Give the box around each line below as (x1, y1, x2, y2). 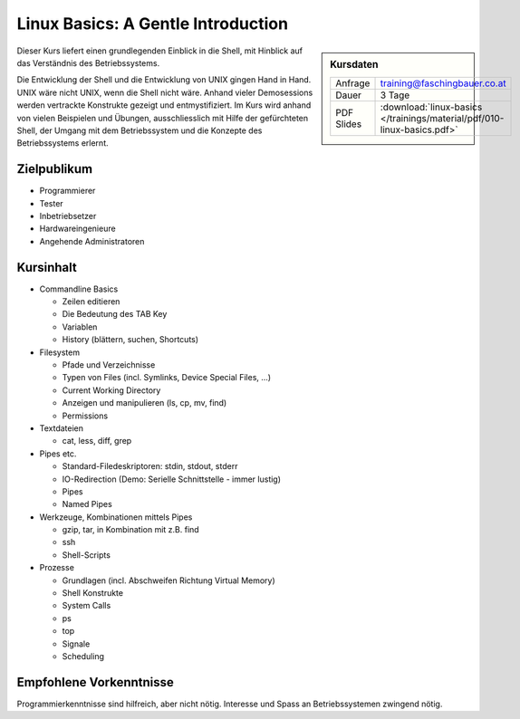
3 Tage (380, 89, 410, 101)
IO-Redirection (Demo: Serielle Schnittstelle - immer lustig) (62, 474, 281, 484)
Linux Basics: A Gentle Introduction (16, 14, 289, 34)
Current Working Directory (62, 385, 161, 396)
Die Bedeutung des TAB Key (62, 309, 168, 320)
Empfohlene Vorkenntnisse (16, 675, 174, 690)
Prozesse (39, 562, 74, 573)
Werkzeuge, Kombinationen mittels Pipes (39, 512, 193, 522)
